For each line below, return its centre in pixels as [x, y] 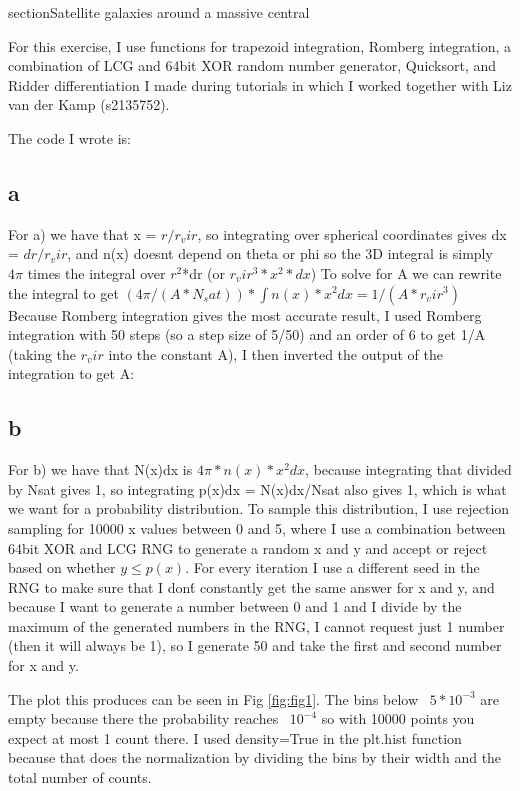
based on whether [62, 567]
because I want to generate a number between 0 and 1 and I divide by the [235, 606]
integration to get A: [71, 373]
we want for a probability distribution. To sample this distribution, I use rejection [259, 508]
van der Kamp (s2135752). [89, 104]
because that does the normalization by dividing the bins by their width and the [255, 757]
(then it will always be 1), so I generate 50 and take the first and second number [255, 645]
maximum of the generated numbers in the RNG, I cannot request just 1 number [256, 625]
